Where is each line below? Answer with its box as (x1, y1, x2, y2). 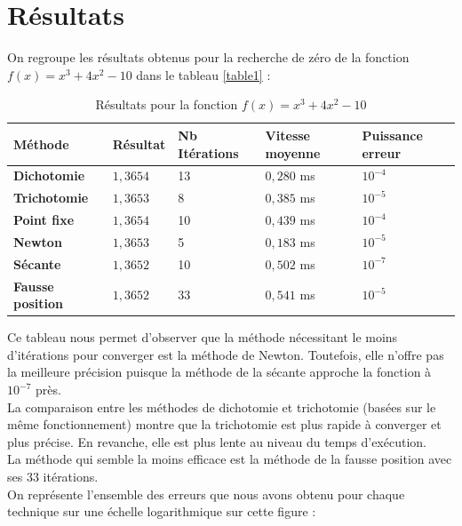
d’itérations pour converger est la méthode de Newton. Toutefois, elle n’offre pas (7, 345, 444, 363)
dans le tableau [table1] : (136, 65, 271, 84)
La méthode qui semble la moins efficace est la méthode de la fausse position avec (7, 450, 452, 468)
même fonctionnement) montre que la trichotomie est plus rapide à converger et (7, 415, 442, 434)
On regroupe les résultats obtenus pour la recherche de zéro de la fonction (7, 48, 410, 67)
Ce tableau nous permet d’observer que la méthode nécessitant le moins (7, 328, 398, 347)
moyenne (265, 143, 321, 162)
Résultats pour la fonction (95, 95, 238, 114)
